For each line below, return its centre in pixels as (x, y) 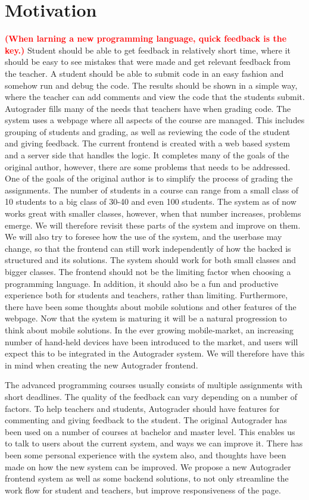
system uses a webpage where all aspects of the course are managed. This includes (155, 120)
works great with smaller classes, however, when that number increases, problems (153, 213)
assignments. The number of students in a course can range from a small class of (152, 190)
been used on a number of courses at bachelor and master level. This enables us (150, 431)
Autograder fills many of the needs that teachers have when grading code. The (148, 108)
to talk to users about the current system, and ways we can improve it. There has (154, 443)
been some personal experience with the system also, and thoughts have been (146, 454)
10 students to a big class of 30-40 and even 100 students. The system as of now (151, 201)
